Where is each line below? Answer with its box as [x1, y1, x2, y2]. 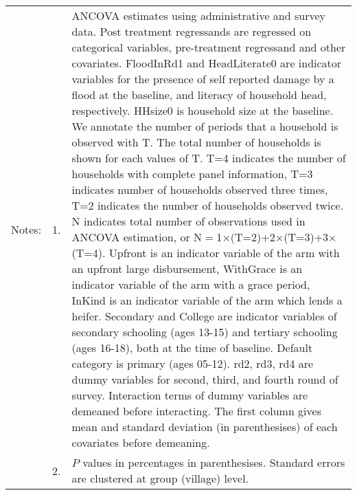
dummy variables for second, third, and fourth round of [71, 371, 338, 387]
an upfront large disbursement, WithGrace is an [71, 261, 303, 276]
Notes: [11, 221, 42, 237]
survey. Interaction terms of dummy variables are [71, 387, 308, 403]
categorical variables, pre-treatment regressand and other [71, 39, 346, 55]
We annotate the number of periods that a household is [71, 118, 338, 134]
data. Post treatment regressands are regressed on [71, 23, 312, 39]
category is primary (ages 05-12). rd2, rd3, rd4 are [71, 355, 314, 371]
